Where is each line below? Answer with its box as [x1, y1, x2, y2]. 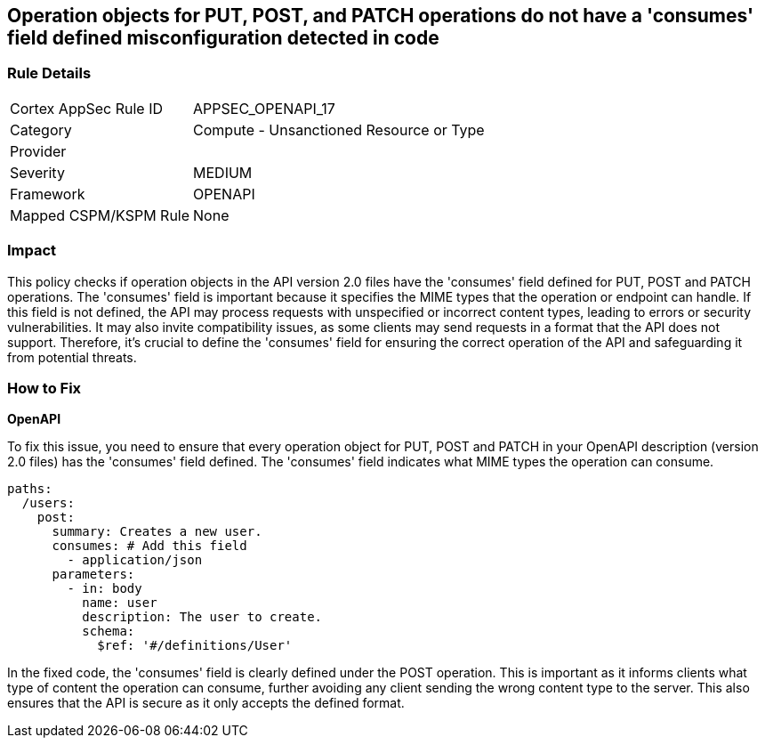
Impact [7, 241, 57, 260]
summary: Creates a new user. [52, 524, 262, 539]
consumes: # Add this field [52, 539, 247, 554]
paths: [7, 482, 52, 497]
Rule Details [7, 64, 92, 83]
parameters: [52, 567, 135, 582]
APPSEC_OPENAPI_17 [193, 99, 335, 117]
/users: [21, 496, 75, 511]
